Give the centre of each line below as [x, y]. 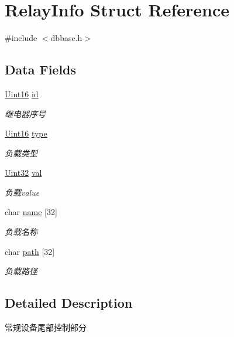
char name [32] [31, 212]
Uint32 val [23, 173]
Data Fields [41, 69]
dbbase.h [66, 38]
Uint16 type [26, 133]
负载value [22, 192]
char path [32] [30, 251]
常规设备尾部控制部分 [46, 327]
